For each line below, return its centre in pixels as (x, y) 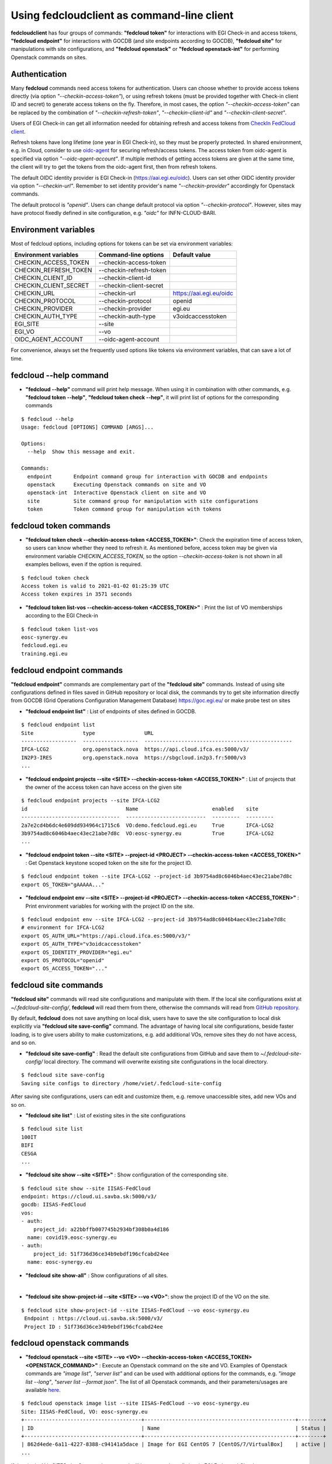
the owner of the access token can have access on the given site (104, 787)
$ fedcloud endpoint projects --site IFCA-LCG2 (91, 801)
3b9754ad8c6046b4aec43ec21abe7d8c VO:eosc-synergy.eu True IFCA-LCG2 (148, 833)
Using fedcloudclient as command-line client (122, 15)
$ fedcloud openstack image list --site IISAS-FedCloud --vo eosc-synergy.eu (135, 1403)
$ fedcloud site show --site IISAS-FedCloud (86, 1188)
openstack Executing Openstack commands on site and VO (117, 484)
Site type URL (88, 733)
